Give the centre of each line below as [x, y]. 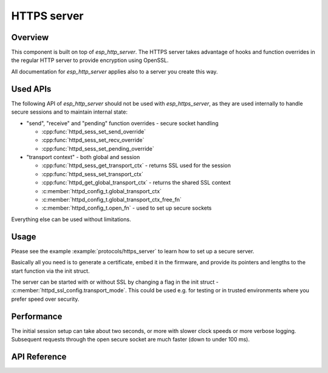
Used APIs [31, 89]
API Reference [39, 356]
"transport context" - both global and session [83, 157]
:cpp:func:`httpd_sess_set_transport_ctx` [93, 174]
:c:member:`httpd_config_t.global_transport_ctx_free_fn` [112, 200]
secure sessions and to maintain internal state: [69, 112]
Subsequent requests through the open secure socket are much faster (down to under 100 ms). [131, 339]
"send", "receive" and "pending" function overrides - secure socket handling [122, 123]
